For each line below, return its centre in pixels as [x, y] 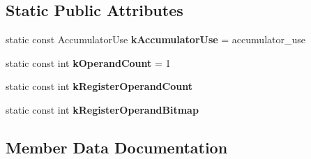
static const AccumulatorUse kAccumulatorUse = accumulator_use [155, 39]
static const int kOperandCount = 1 [88, 62]
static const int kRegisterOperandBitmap [102, 109]
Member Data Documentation [117, 147]
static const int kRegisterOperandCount [99, 86]
